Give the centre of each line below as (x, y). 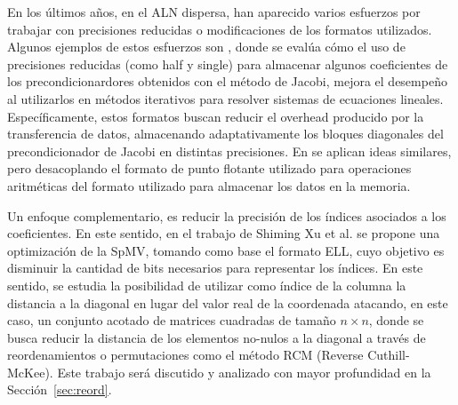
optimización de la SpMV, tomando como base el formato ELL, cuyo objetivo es (226, 250)
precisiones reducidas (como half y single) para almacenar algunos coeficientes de (228, 64)
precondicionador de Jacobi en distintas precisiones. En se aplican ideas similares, (229, 151)
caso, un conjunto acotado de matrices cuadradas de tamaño (172, 320)
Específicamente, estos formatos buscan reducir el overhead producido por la (216, 116)
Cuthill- (389, 355)
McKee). (30, 372)
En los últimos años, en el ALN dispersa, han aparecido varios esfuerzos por (214, 12)
